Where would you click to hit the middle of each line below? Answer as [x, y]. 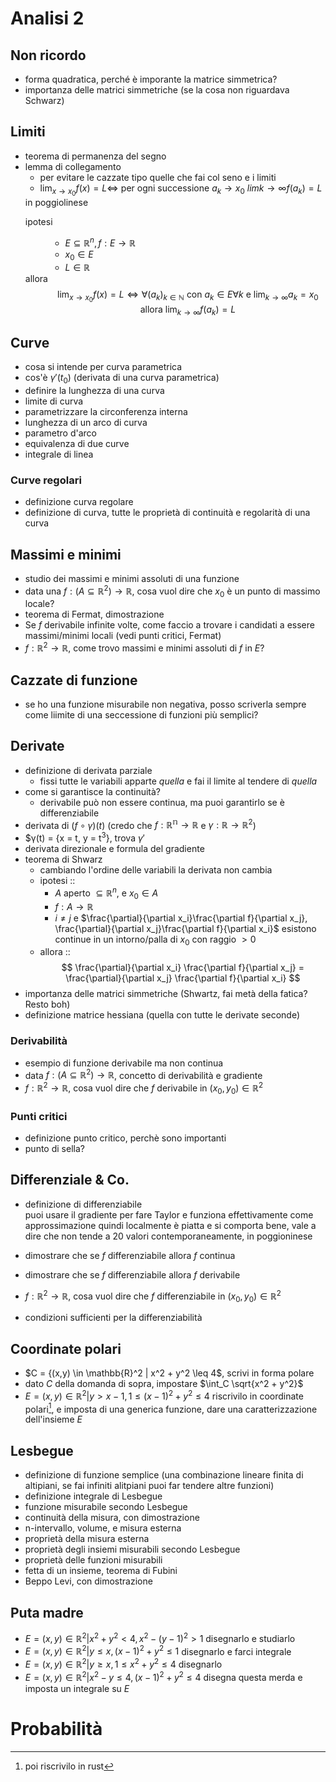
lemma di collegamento [73, 166]
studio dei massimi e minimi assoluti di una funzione [132, 579]
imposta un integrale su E [77, 1688]
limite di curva [54, 401]
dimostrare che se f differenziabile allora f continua [130, 1255]
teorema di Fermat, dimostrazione [94, 614]
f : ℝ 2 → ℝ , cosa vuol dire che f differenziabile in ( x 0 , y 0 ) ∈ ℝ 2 [153, 1296]
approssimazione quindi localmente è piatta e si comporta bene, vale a [170, 1225]
